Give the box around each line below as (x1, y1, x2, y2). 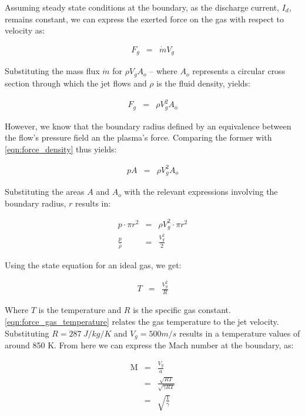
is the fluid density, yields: (156, 76, 250, 89)
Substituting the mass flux (5, 65, 100, 77)
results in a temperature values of (179, 327, 300, 339)
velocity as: (5, 24, 45, 36)
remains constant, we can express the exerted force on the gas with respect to (5, 12, 284, 25)
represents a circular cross (192, 65, 286, 77)
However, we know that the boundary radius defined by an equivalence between (5, 119, 291, 132)
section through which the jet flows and (5, 76, 147, 89)
